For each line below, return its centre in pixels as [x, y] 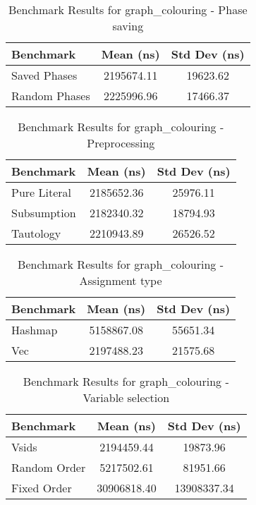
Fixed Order [42, 488]
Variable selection [126, 397]
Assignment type [121, 280]
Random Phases [51, 96]
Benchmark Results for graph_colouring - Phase [128, 10]
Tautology [36, 233]
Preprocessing [121, 143]
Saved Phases [44, 75]
